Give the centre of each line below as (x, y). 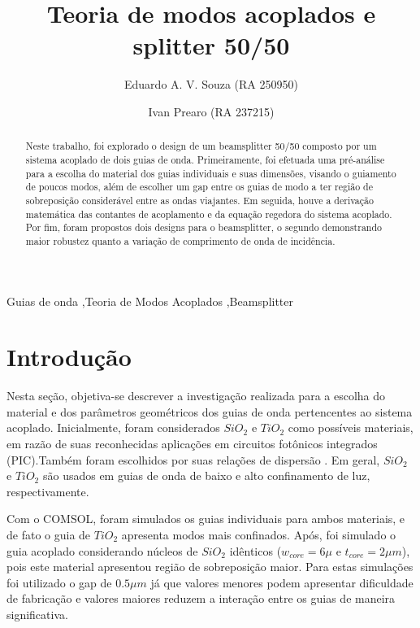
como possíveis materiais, (351, 427)
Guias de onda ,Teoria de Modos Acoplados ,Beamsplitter (150, 301)
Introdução (69, 357)
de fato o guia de (49, 535)
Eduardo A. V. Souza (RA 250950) (211, 84)
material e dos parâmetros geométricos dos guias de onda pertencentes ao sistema (210, 411)
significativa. (37, 614)
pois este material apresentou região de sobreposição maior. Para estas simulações (210, 567)
